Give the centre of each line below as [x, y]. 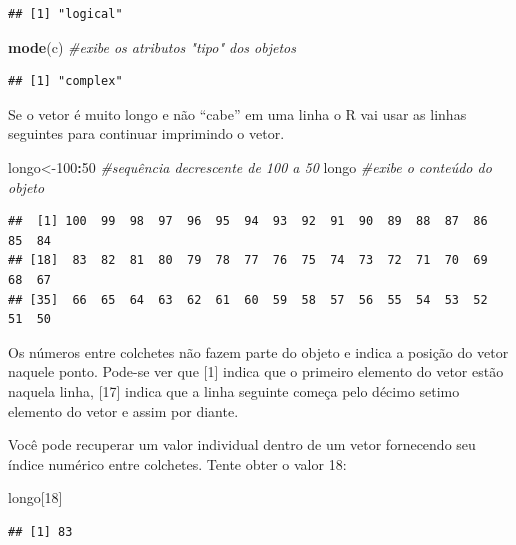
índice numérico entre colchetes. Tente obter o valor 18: [177, 463]
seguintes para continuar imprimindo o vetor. [146, 133]
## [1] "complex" [65, 81]
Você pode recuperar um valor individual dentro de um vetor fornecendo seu [242, 444]
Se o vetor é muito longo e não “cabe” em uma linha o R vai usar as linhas [237, 113]
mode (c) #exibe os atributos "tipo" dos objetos [152, 46]
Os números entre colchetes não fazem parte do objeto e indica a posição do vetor [258, 351]
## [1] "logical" [65, 14]
